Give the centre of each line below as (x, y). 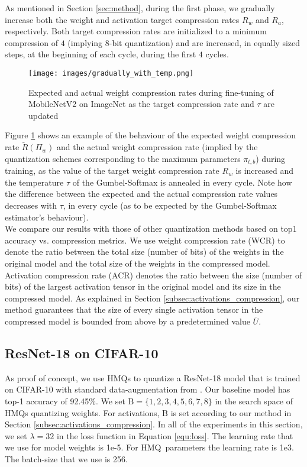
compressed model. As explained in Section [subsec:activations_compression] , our (152, 298)
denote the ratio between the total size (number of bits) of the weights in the (144, 252)
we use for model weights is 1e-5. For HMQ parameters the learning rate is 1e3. (149, 447)
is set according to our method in (231, 412)
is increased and (264, 171)
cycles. (217, 54)
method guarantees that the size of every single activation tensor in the (134, 309)
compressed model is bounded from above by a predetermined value (127, 321)
